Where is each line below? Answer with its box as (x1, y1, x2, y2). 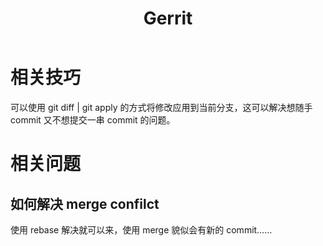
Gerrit (143, 7, 193, 30)
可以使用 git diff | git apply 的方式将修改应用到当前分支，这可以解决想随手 (10, 101, 313, 113)
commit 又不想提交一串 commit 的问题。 (10, 113, 176, 126)
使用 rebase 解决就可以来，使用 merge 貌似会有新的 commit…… (10, 223, 273, 236)
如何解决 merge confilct (10, 195, 160, 212)
